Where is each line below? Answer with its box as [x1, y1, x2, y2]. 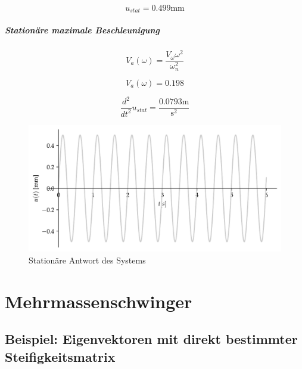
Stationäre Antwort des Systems [29, 253, 146, 266]
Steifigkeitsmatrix [5, 347, 116, 365]
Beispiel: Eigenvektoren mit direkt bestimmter [5, 330, 298, 348]
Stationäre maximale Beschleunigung [5, 24, 160, 36]
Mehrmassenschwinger [5, 289, 192, 313]
